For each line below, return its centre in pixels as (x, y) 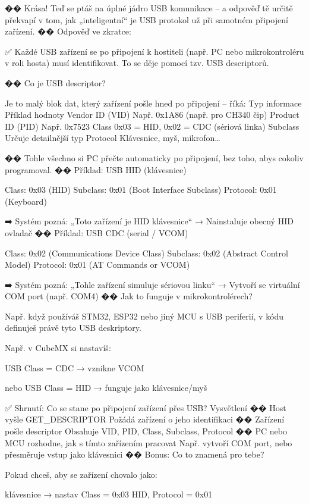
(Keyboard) (26, 201)
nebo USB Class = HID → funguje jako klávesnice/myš (106, 388)
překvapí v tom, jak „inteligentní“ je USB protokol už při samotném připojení (146, 19)
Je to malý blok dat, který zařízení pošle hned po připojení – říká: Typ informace (153, 103)
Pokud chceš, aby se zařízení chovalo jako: (81, 474)
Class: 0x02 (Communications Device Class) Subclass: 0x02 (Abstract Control (146, 253)
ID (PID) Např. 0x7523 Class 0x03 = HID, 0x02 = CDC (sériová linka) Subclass (152, 126)
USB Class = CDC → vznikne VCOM (75, 367)
